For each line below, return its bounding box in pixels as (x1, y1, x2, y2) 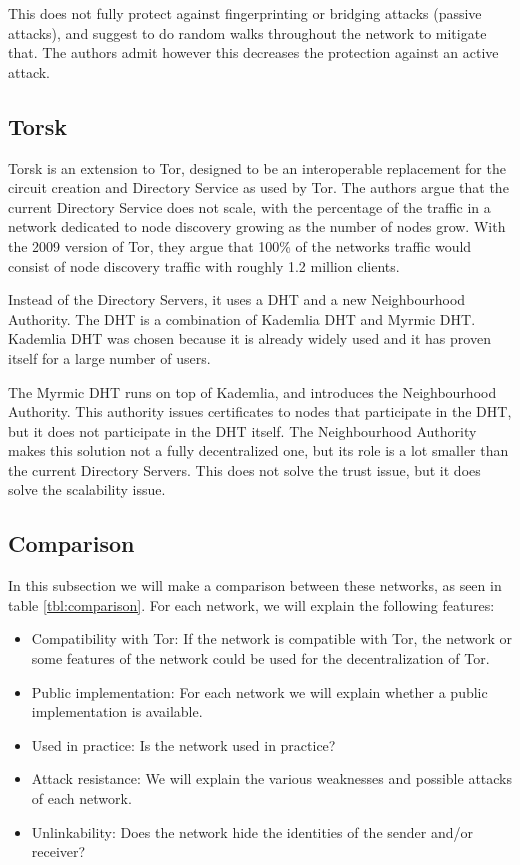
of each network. (31, 788, 132, 809)
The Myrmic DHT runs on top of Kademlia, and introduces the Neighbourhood (8, 381, 497, 402)
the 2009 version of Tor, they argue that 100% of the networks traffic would (8, 235, 472, 256)
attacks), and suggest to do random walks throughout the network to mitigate (8, 22, 487, 43)
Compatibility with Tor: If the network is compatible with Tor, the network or (31, 628, 512, 649)
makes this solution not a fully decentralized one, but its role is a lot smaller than (8, 440, 509, 461)
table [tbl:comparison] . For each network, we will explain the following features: (8, 594, 495, 615)
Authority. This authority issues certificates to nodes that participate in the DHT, (8, 401, 512, 422)
